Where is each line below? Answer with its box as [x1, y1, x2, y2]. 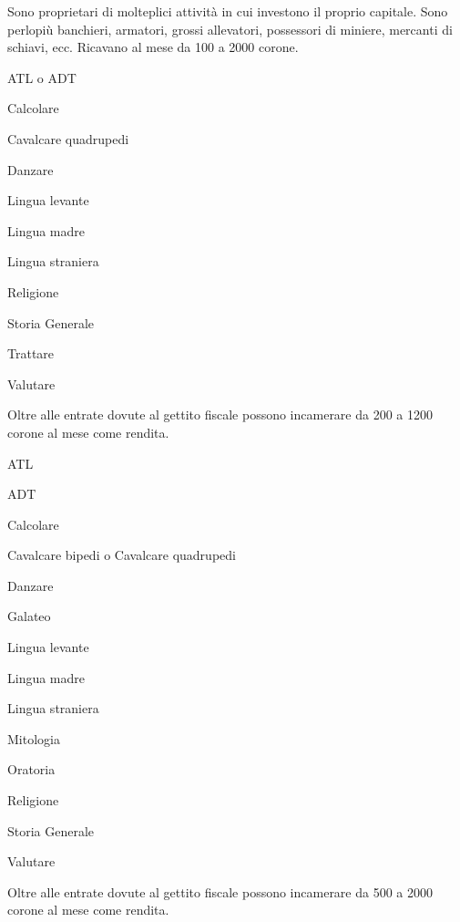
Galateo [7, 606, 51, 626]
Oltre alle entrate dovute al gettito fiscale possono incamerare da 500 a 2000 [7, 882, 434, 901]
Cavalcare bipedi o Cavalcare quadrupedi [7, 545, 236, 565]
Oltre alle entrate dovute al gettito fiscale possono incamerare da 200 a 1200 [7, 405, 434, 424]
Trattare [7, 344, 55, 363]
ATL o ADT [7, 67, 77, 87]
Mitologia [7, 729, 60, 748]
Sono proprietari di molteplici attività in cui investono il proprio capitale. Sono [7, 2, 448, 20]
